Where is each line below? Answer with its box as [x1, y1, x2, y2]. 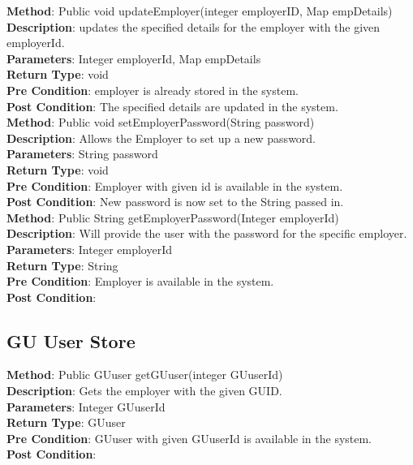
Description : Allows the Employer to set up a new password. [6, 129, 316, 146]
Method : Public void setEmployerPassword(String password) [6, 114, 315, 131]
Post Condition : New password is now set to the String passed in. [6, 193, 344, 210]
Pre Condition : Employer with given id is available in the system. [6, 177, 343, 194]
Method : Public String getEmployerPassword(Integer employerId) [6, 209, 339, 226]
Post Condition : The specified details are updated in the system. [6, 97, 338, 114]
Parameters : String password [6, 145, 158, 162]
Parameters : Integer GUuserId [6, 398, 166, 415]
